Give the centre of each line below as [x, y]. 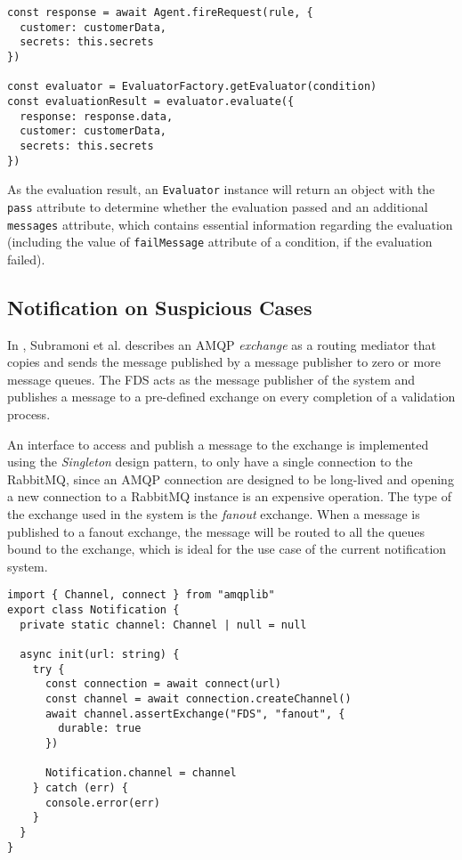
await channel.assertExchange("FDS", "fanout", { [195, 714]
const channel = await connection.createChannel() [198, 698]
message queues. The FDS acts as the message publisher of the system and [211, 379]
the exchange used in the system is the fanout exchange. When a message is [214, 513]
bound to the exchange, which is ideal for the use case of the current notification [227, 549]
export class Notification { [93, 610]
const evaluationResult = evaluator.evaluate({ [151, 101]
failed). [26, 259]
